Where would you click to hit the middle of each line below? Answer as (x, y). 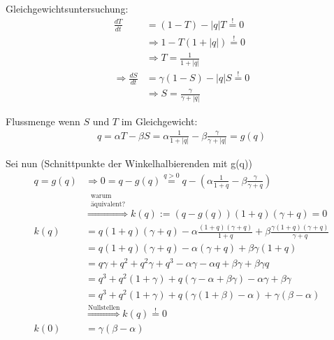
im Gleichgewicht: (159, 121)
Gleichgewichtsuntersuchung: (67, 8)
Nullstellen (104, 307)
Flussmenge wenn (43, 121)
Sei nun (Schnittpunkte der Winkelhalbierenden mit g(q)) (129, 163)
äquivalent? (108, 205)
